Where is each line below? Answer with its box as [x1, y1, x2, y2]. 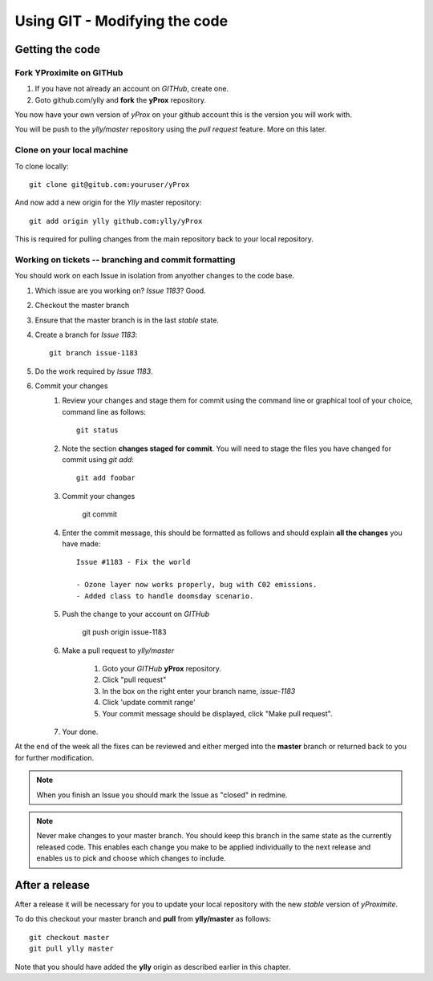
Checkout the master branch [34, 301, 130, 310]
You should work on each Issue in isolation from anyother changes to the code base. [14, 271, 294, 281]
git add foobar [76, 473, 136, 483]
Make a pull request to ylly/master [62, 646, 175, 655]
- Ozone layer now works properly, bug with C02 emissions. [76, 580, 318, 590]
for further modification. [14, 752, 95, 762]
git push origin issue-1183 [82, 627, 168, 637]
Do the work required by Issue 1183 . [34, 366, 153, 376]
